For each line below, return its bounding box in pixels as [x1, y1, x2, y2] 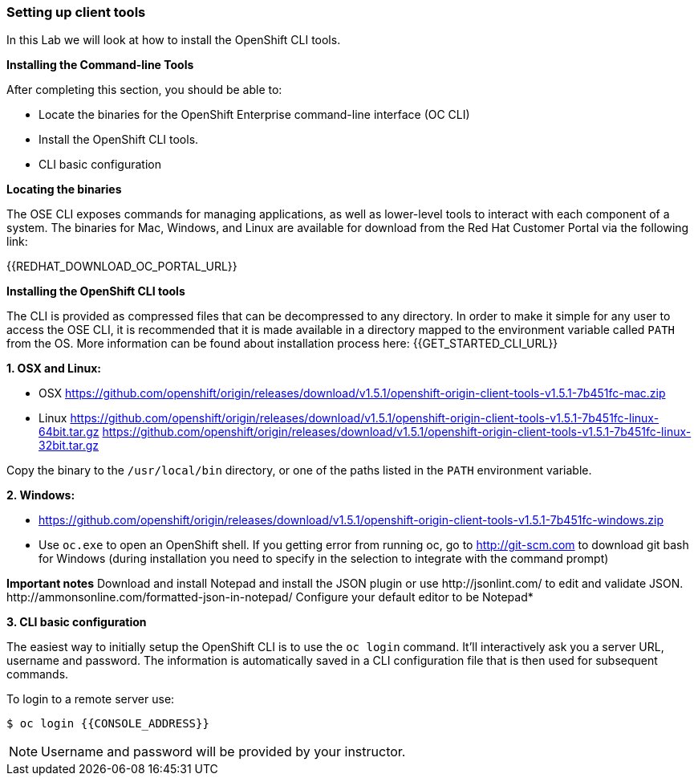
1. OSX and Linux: [6, 361, 101, 376]
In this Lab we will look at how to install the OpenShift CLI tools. [6, 33, 341, 47]
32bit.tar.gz [39, 438, 99, 453]
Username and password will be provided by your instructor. [41, 743, 406, 760]
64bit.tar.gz [39, 425, 99, 439]
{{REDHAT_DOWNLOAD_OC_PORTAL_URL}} [6, 259, 237, 274]
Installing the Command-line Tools [6, 58, 194, 72]
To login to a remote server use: [6, 692, 175, 707]
